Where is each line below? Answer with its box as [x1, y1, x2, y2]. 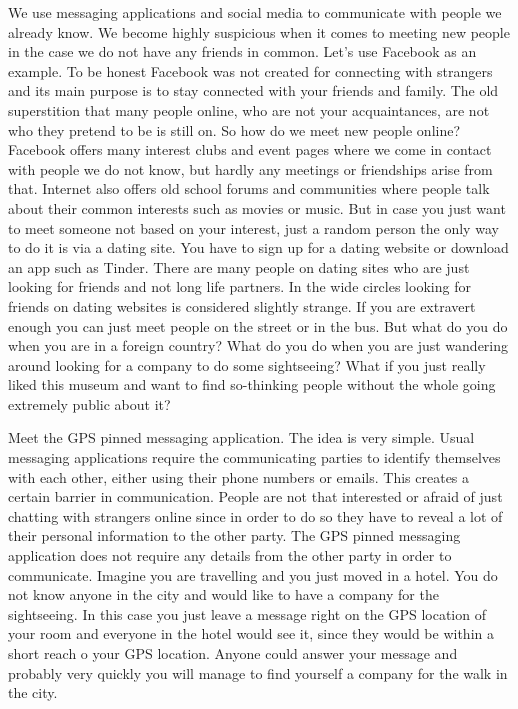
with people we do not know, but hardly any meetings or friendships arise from [8, 158, 493, 179]
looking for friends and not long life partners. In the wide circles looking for [8, 276, 471, 297]
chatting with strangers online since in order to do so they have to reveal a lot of [8, 505, 503, 526]
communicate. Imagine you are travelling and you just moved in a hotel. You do [8, 564, 498, 585]
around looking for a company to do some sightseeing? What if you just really [8, 354, 486, 375]
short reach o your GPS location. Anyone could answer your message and [8, 643, 458, 663]
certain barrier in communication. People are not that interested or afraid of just [8, 486, 503, 507]
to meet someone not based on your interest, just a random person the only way [8, 217, 499, 238]
